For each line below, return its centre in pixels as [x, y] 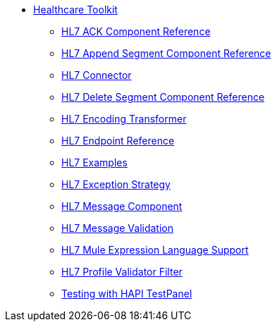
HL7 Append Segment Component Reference [166, 53]
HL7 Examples [94, 162]
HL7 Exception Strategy [116, 184]
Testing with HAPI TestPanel [127, 294]
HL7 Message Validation [117, 228]
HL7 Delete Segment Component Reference [163, 97]
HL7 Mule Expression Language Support [155, 250]
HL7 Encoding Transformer [124, 119]
